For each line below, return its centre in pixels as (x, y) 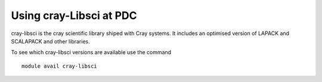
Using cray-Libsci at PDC (74, 15)
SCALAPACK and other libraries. (50, 41)
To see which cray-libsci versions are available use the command (91, 52)
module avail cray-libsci (60, 66)
